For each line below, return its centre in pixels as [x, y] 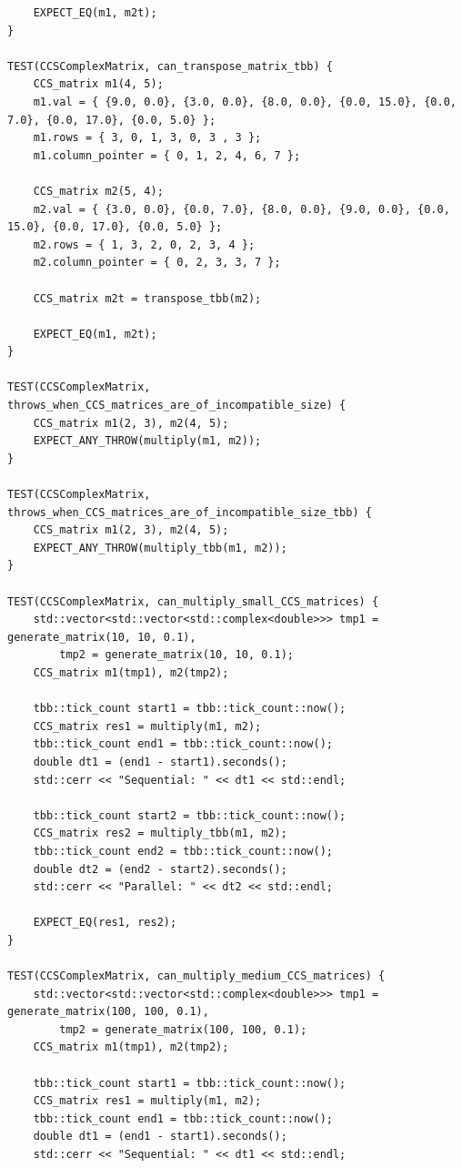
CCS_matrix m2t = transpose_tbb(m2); [147, 298]
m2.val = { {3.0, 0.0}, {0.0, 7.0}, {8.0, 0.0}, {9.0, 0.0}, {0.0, [241, 209]
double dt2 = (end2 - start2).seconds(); [160, 869]
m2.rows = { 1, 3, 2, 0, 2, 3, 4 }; [144, 244]
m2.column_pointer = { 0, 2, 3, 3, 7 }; [157, 263]
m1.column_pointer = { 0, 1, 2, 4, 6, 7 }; [167, 155]
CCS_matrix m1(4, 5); [98, 84]
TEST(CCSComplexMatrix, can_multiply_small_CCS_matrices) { [193, 601]
